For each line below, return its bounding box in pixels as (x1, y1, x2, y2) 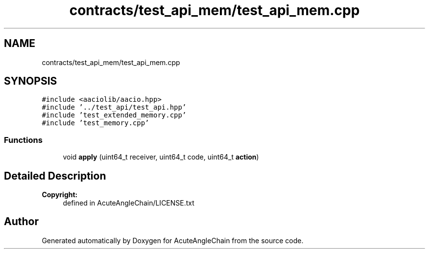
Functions (4, 135, 43, 145)
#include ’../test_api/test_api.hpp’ (42, 103, 187, 112)
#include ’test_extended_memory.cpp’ (42, 111, 187, 119)
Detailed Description (4, 169, 106, 182)
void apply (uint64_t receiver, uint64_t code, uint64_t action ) (63, 153, 259, 161)
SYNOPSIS (4, 75, 57, 88)
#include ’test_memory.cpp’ (42, 119, 149, 127)
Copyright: (42, 190, 78, 199)
